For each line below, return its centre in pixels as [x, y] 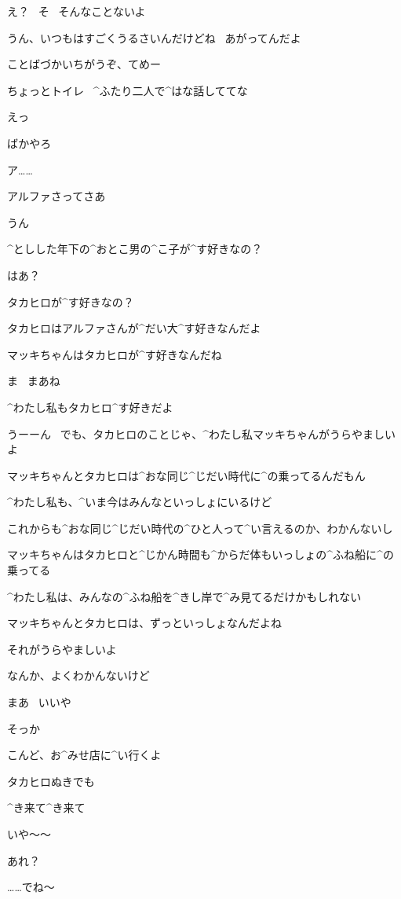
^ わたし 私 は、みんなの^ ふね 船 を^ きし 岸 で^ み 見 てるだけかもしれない [184, 596]
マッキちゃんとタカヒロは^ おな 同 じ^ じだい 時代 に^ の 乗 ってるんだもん [186, 475]
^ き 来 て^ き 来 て [46, 807]
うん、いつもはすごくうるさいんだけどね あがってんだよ [154, 37]
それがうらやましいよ [62, 649]
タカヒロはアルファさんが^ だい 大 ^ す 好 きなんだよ [134, 328]
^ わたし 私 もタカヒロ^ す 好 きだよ [90, 407]
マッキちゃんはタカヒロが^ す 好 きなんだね [115, 354]
